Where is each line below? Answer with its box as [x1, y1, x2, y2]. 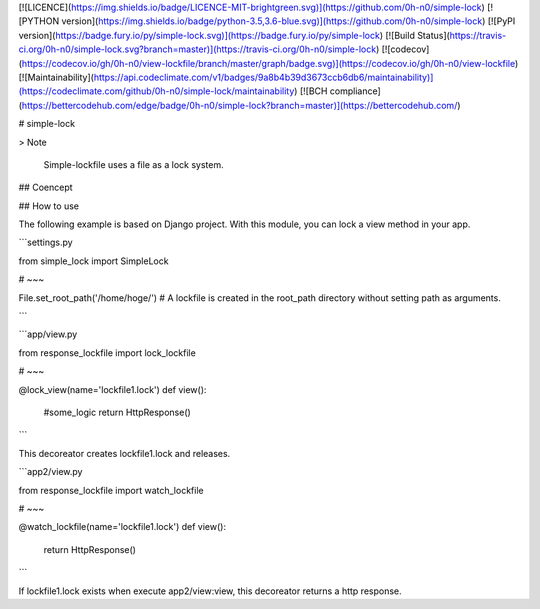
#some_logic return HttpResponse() [43, 406, 192, 418]
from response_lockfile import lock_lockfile [18, 346, 197, 359]
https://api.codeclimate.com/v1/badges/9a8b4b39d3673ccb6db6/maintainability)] [93, 71, 434, 83]
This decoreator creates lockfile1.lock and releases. [18, 447, 231, 459]
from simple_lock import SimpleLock [18, 255, 169, 267]
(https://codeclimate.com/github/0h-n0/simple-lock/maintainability [18, 85, 295, 97]
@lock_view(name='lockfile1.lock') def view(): [18, 383, 207, 395]
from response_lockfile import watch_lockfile [18, 484, 204, 496]
